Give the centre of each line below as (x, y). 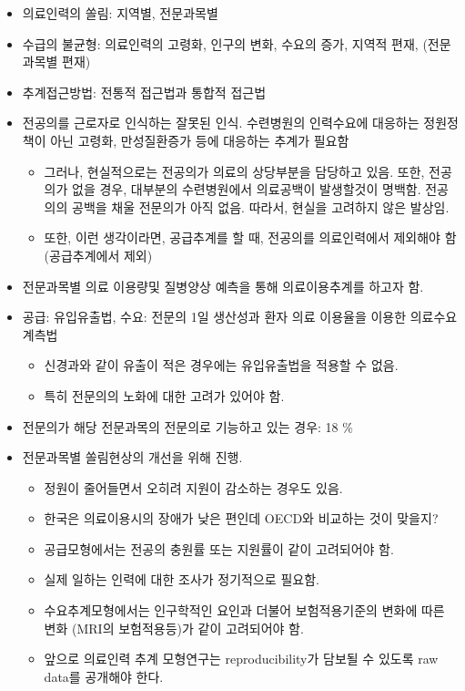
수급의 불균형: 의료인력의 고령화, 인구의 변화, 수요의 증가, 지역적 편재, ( (225, 43)
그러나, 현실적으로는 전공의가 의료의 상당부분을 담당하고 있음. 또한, (234, 171)
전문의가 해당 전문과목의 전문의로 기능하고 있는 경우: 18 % (187, 426)
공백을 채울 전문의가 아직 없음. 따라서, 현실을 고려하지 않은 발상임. (261, 206)
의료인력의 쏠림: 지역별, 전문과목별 (120, 13)
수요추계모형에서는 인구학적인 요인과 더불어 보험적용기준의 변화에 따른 (244, 610)
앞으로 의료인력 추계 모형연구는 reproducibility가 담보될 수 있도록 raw (241, 659)
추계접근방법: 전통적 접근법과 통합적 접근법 (144, 92)
